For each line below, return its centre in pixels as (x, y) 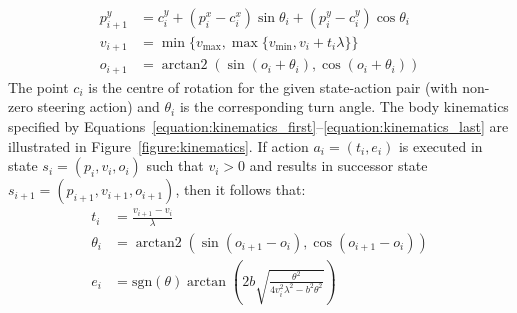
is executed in (440, 145)
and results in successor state (338, 165)
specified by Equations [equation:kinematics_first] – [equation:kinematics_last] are (258, 125)
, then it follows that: (240, 189)
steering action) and (98, 106)
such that (175, 165)
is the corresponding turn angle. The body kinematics (344, 106)
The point (38, 86)
